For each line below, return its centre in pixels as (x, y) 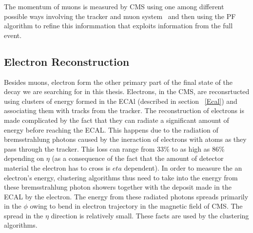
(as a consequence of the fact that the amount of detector (138, 158)
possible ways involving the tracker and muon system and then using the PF (120, 16)
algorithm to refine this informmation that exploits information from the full (118, 26)
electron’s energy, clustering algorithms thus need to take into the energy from (121, 177)
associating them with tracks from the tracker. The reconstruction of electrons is (124, 110)
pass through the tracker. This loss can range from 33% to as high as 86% (114, 148)
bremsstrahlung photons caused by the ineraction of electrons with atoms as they (125, 139)
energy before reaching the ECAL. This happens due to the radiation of (111, 129)
